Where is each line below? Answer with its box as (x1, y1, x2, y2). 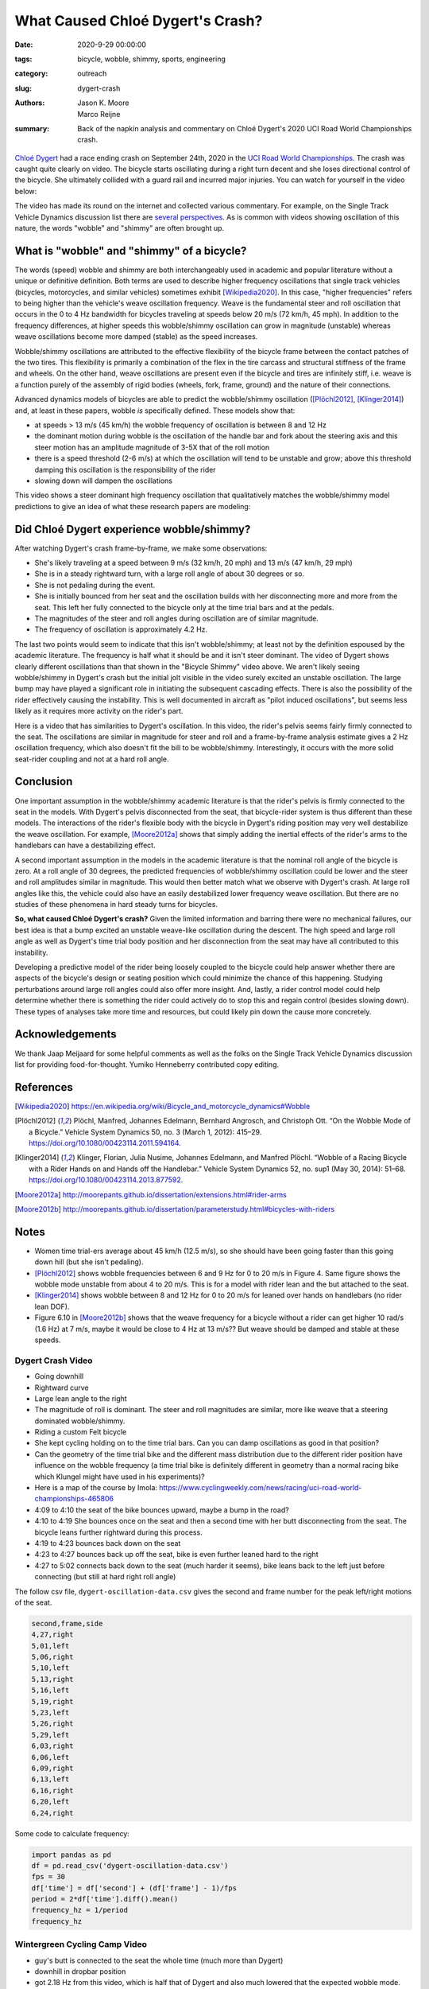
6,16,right (31, 1786, 74, 1795)
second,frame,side (31, 1619, 103, 1628)
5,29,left (31, 1730, 70, 1739)
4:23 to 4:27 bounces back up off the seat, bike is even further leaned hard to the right (34, 1550, 319, 1559)
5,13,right (31, 1675, 74, 1683)
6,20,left (31, 1797, 70, 1806)
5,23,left (31, 1708, 70, 1718)
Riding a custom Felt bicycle (34, 1427, 127, 1437)
